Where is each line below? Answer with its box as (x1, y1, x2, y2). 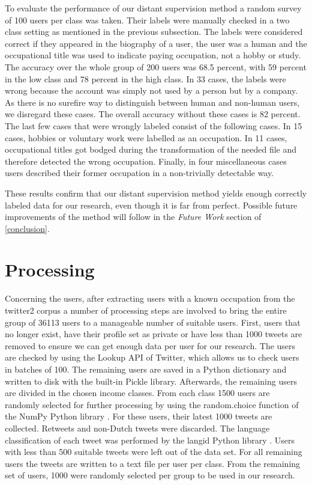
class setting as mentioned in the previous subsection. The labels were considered (5, 25, 303, 38)
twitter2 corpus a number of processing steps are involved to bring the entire (5, 304, 287, 316)
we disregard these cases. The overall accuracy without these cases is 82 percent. (5, 108, 301, 120)
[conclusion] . (5, 222, 50, 234)
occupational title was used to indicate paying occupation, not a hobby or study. (5, 49, 301, 61)
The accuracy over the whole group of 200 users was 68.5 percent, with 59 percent (5, 60, 307, 73)
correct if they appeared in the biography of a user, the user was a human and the (5, 37, 307, 49)
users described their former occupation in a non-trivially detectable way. (5, 166, 274, 179)
